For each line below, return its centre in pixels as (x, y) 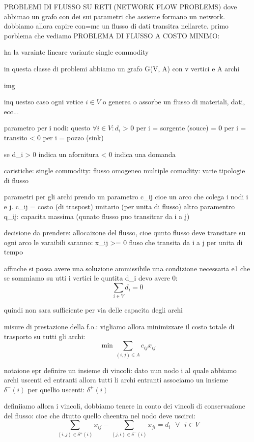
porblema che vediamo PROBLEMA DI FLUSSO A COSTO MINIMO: (112, 35)
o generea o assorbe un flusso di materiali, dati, (174, 102)
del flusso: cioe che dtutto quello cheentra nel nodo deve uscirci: (100, 415)
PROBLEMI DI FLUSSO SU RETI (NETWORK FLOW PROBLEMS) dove (121, 6)
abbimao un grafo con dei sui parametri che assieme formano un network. (114, 16)
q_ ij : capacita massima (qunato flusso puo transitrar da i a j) (97, 216)
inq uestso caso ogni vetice (44, 102)
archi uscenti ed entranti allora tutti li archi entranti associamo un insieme (116, 380)
